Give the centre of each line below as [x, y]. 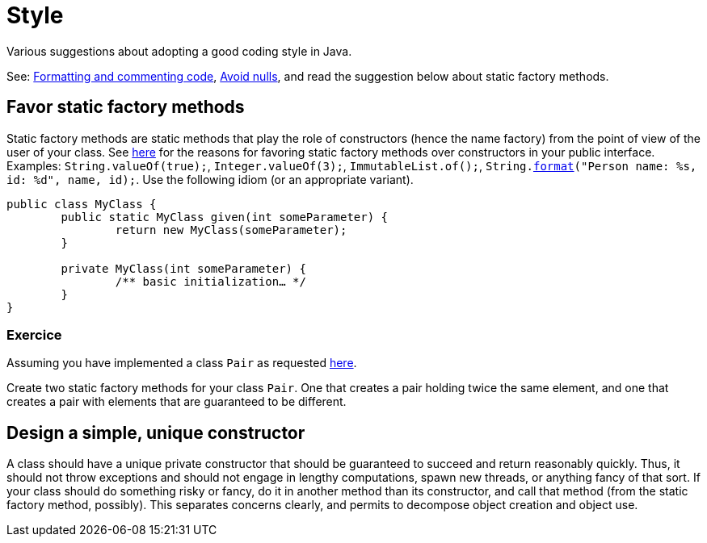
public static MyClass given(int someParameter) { [225, 217]
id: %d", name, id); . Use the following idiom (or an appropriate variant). [210, 179]
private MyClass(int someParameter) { [183, 268]
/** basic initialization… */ [210, 281]
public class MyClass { [82, 204]
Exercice [34, 334]
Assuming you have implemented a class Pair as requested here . [182, 363]
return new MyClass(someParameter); [231, 230]
